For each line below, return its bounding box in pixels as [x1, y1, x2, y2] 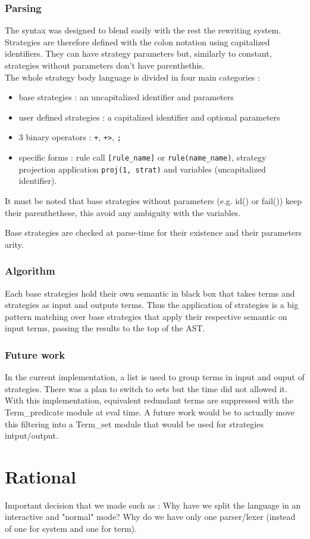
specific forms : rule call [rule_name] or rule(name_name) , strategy [18, 151, 267, 164]
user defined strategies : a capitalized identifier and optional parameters [18, 110, 280, 123]
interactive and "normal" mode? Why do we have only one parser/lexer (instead [5, 510, 296, 523]
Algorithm [5, 263, 55, 278]
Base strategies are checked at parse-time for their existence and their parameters [5, 226, 302, 239]
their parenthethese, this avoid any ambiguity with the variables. [5, 206, 241, 218]
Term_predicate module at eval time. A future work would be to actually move [5, 405, 295, 418]
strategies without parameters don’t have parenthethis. [5, 59, 205, 71]
